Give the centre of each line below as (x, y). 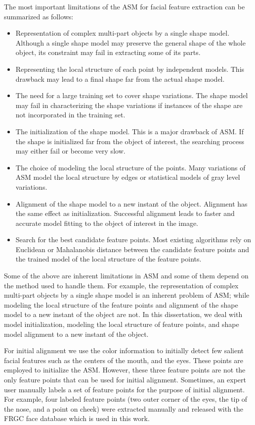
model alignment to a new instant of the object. (76, 334)
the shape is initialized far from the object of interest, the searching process (130, 141)
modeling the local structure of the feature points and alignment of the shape (121, 304)
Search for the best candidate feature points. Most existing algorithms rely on (133, 239)
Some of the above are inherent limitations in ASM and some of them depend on (126, 276)
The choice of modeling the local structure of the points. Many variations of (130, 167)
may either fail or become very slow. (70, 151)
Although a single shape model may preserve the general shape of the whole (130, 42)
